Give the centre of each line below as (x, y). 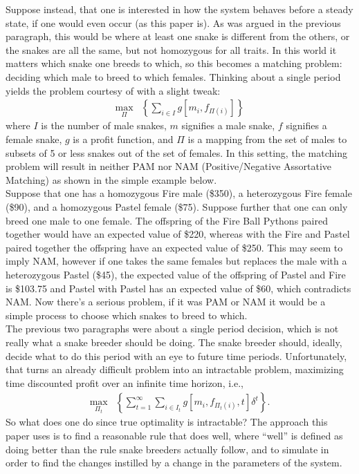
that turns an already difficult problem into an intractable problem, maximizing (175, 369)
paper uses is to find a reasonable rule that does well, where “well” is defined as (174, 435)
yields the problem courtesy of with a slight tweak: (113, 90)
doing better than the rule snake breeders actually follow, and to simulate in (167, 449)
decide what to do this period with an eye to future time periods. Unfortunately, (176, 355)
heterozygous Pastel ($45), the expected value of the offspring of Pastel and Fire (176, 274)
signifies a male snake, (228, 125)
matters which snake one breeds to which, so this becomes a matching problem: (174, 63)
